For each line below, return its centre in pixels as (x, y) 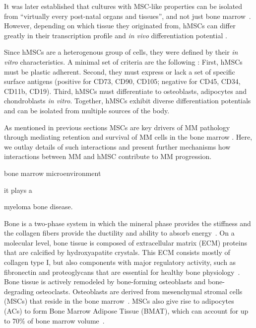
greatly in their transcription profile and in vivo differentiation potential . (116, 35)
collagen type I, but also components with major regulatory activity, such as (120, 262)
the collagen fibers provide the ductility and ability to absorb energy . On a (119, 233)
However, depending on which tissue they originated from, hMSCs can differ (120, 26)
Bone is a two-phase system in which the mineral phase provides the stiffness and (128, 223)
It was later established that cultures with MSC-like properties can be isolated (123, 6)
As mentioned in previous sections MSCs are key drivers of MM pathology (117, 127)
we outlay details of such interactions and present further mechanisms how (117, 146)
